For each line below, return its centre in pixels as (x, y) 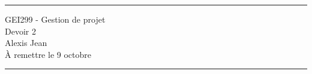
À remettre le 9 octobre (48, 54)
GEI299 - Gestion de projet (55, 19)
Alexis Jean (26, 43)
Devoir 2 (20, 31)
